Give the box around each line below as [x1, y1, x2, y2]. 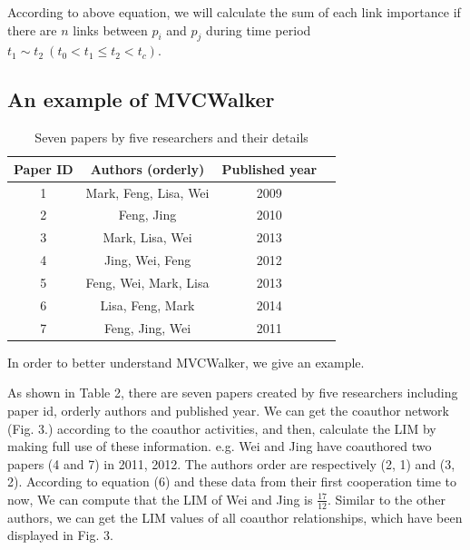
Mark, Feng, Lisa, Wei [85, 182, 210, 201]
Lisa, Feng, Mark [100, 295, 195, 314]
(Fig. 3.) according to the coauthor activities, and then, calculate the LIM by [7, 418, 436, 437]
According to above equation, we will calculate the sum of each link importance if [7, 3, 461, 21]
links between [73, 20, 148, 39]
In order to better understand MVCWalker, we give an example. [7, 352, 365, 371]
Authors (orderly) [90, 159, 205, 178]
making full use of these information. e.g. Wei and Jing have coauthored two [7, 437, 432, 456]
